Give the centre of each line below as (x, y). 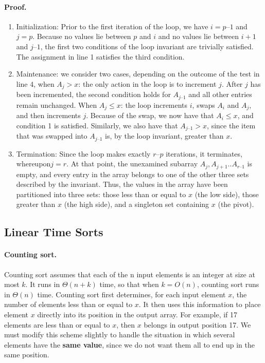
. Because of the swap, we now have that (150, 115)
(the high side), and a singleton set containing (137, 204)
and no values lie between (199, 36)
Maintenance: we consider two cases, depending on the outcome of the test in (138, 74)
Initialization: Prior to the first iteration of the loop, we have (112, 26)
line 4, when (35, 83)
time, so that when (129, 284)
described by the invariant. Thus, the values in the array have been (122, 184)
